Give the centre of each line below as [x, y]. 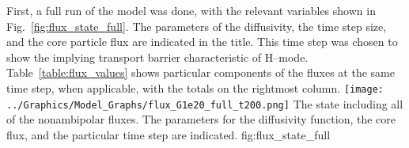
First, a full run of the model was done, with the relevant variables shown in [191, 10]
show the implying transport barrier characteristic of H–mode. [157, 57]
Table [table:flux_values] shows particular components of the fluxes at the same [201, 72]
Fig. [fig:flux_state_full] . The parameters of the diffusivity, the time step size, [197, 26]
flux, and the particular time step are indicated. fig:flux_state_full [169, 134]
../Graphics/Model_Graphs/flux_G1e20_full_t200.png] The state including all [205, 103]
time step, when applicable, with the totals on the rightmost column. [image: [195, 87]
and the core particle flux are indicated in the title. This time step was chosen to [202, 42]
